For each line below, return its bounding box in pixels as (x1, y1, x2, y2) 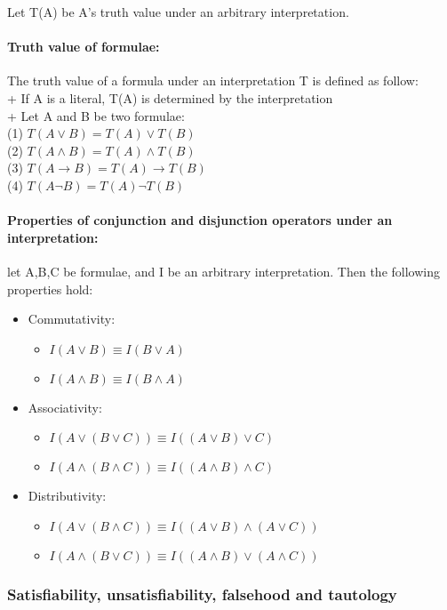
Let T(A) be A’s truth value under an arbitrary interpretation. (7, 3, 349, 20)
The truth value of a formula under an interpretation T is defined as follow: (7, 71, 419, 90)
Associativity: (28, 397, 102, 416)
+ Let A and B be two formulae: (7, 106, 185, 124)
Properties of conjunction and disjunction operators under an (7, 211, 393, 229)
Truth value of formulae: (7, 37, 160, 56)
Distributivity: (28, 486, 107, 505)
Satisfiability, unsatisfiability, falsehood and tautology (7, 582, 397, 605)
